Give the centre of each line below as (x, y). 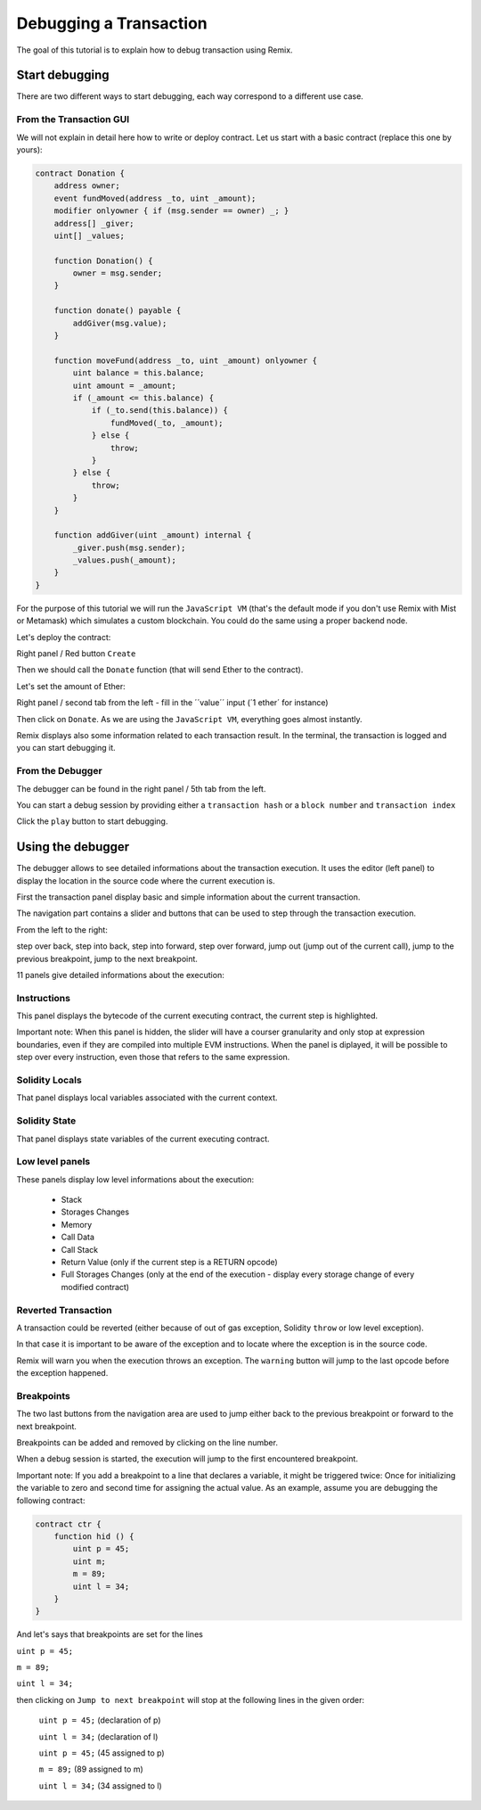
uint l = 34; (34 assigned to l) (100, 1785)
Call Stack (79, 1249)
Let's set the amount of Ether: (71, 686)
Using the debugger (73, 847)
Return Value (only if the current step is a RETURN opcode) (169, 1262)
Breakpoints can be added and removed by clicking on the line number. (147, 1443)
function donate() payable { (118, 311)
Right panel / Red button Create (76, 654)
